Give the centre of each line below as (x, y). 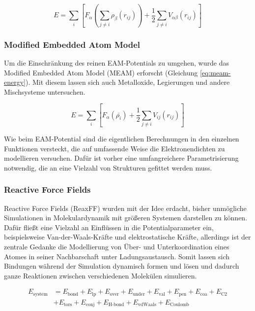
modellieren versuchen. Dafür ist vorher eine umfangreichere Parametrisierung (121, 158)
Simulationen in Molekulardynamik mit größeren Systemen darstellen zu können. (126, 218)
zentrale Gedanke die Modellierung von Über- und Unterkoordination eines (117, 246)
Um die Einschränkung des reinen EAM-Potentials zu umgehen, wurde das (116, 62)
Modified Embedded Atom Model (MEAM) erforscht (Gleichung (101, 72)
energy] (15, 82)
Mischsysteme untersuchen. (45, 91)
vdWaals (147, 305)
